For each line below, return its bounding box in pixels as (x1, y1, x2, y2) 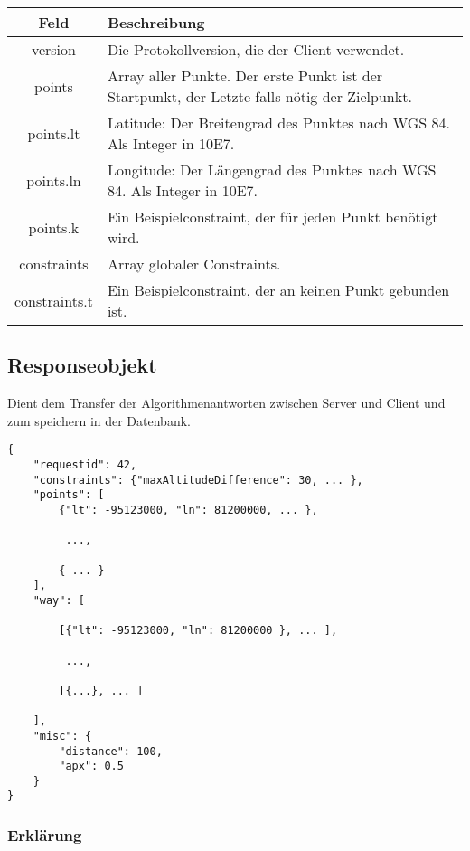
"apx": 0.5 (59, 760, 124, 773)
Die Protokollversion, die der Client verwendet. (107, 39, 405, 60)
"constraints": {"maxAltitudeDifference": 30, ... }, (33, 473, 363, 487)
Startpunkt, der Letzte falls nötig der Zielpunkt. (107, 86, 412, 107)
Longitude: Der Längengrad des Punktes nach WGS (107, 159, 437, 180)
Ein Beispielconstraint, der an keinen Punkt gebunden (107, 279, 450, 300)
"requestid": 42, (33, 459, 137, 472)
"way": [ (33, 593, 85, 607)
